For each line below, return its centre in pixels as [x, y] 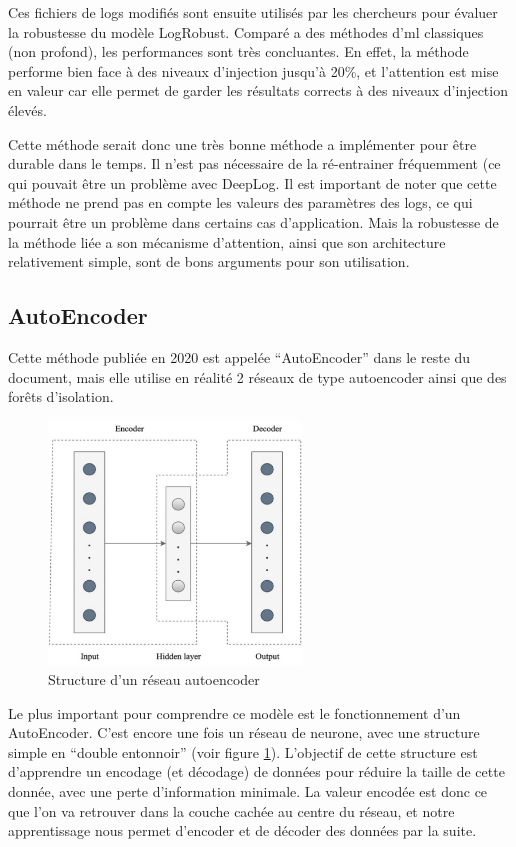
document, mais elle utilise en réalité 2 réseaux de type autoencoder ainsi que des [257, 376]
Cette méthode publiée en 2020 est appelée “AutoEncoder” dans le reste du [239, 356]
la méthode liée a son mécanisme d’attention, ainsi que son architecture [227, 241]
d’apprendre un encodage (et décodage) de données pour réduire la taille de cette [256, 771]
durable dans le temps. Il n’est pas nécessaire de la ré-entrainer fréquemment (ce [254, 163]
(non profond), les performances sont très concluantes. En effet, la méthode [238, 51]
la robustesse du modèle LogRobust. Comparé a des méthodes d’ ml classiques [246, 31]
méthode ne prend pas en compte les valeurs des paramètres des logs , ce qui [240, 202]
